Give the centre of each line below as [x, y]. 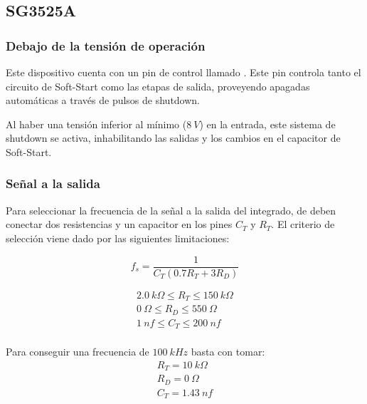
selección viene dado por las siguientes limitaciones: [118, 238]
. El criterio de [303, 224]
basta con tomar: [228, 352]
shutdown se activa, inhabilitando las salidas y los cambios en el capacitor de [173, 138]
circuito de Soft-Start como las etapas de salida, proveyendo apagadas [158, 86]
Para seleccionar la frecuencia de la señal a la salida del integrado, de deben [171, 210]
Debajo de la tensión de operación [106, 45]
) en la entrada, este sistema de [267, 124]
